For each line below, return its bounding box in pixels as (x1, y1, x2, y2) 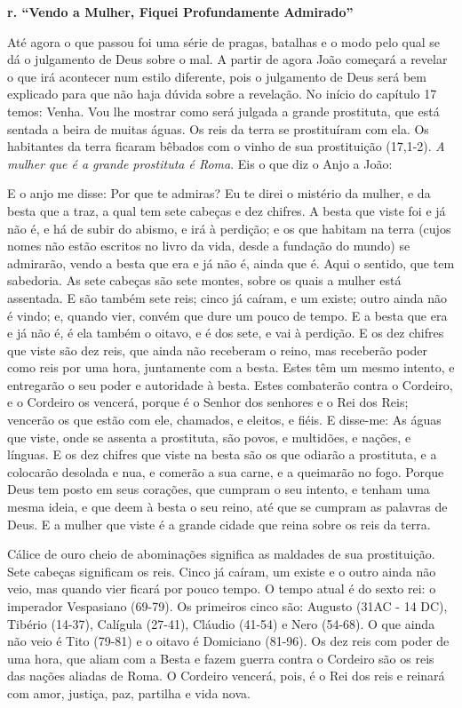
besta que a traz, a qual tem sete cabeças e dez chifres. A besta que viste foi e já (7, 201, 446, 219)
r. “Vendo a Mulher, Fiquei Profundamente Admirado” (7, 3, 354, 20)
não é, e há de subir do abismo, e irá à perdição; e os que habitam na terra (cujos (7, 219, 451, 237)
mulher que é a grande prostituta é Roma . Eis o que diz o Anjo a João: (7, 154, 393, 172)
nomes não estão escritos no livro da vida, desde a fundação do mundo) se (7, 236, 410, 255)
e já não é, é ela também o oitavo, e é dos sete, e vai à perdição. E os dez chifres (7, 323, 444, 342)
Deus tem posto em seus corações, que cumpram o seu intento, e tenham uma (7, 480, 430, 498)
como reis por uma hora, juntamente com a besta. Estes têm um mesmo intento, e (7, 358, 455, 377)
